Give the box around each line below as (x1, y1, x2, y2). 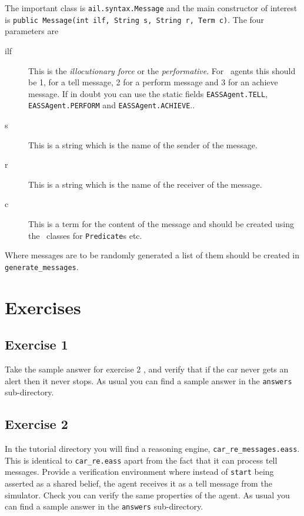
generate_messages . (5, 260, 79, 272)
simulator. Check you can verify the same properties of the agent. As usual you (5, 488, 290, 501)
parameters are (5, 25, 59, 37)
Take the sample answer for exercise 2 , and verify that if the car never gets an (5, 363, 289, 375)
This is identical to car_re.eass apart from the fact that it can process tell (5, 454, 278, 466)
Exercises (5, 295, 81, 319)
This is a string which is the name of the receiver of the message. (28, 178, 262, 190)
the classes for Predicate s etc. (28, 229, 142, 241)
